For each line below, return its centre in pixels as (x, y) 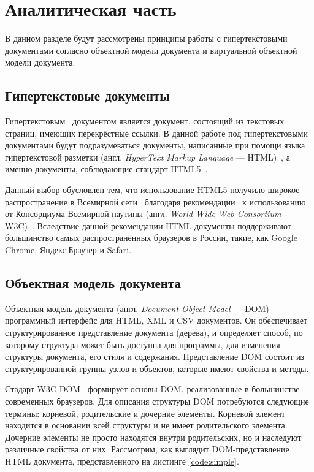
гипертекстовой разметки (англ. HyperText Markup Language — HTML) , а (147, 157)
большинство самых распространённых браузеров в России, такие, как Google (151, 238)
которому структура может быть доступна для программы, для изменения (143, 344)
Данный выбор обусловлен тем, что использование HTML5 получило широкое (152, 190)
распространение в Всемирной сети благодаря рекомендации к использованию (155, 201)
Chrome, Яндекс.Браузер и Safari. (68, 250)
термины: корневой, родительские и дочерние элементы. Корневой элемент (145, 413)
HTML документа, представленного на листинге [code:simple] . (122, 461)
